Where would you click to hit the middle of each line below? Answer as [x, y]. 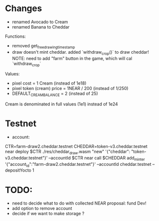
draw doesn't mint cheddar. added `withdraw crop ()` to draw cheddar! [80, 52]
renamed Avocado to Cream [40, 22]
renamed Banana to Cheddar [41, 27]
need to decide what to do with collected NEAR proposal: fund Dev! [79, 203]
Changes [23, 8]
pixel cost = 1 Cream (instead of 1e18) [49, 83]
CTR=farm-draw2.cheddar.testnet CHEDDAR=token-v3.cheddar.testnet [76, 147]
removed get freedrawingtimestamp [43, 46]
